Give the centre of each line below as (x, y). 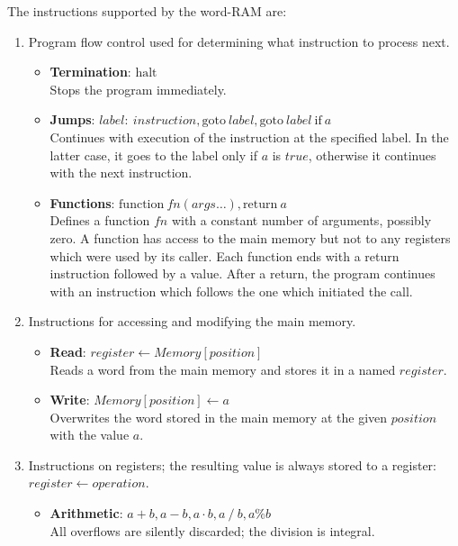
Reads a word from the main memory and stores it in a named (223, 369)
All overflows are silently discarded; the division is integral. (212, 530)
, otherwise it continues (372, 155)
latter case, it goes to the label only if (153, 155)
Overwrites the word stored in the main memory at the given (219, 417)
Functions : (82, 202)
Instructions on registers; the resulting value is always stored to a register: (233, 464)
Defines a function (100, 220)
